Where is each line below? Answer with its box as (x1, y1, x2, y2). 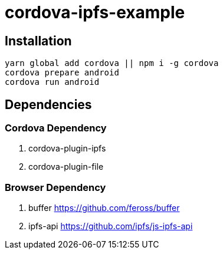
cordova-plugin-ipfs (28, 143, 106, 154)
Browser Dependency (5, 181, 106, 193)
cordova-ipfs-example (5, 2, 185, 22)
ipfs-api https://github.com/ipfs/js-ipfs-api (28, 221, 193, 232)
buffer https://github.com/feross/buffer (28, 203, 180, 213)
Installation (5, 33, 72, 48)
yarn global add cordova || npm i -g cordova (5, 58, 219, 68)
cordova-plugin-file (28, 161, 104, 172)
